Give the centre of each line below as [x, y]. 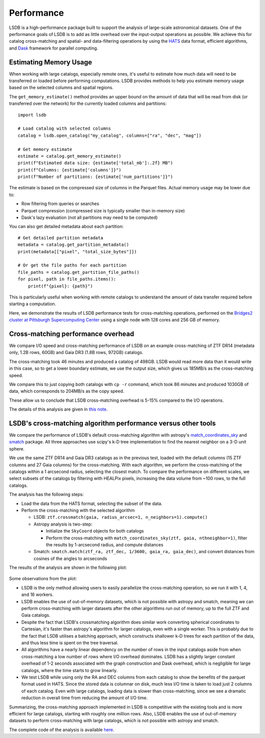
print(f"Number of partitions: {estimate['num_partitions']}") [95, 177]
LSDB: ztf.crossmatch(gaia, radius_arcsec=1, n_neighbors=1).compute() [121, 517]
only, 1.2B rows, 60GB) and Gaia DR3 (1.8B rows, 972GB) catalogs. [76, 353]
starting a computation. [33, 304]
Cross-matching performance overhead [72, 334]
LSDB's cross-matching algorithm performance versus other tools [112, 423]
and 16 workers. [38, 594]
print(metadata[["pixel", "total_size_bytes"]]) [77, 251]
